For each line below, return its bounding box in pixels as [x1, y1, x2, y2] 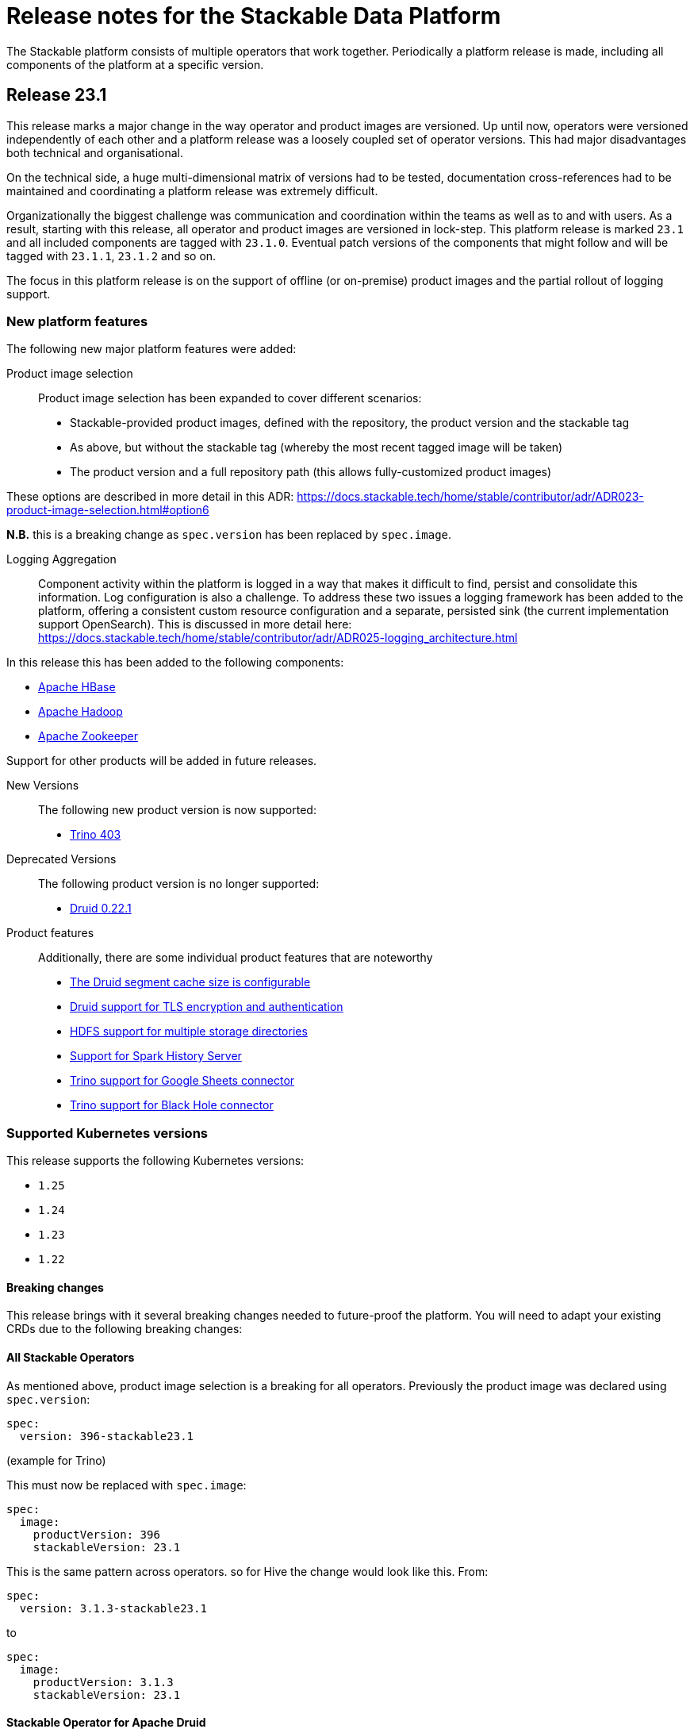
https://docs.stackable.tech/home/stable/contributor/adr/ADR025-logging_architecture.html [38, 631, 518, 645]
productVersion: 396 [33, 1527, 160, 1541]
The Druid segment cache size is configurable [70, 975, 311, 989]
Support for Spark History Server [70, 1049, 242, 1063]
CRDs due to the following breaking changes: [6, 1322, 243, 1336]
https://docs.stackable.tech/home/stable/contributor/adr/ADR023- [297, 490, 644, 504]
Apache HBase [38, 680, 116, 694]
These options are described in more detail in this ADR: [6, 490, 294, 504]
